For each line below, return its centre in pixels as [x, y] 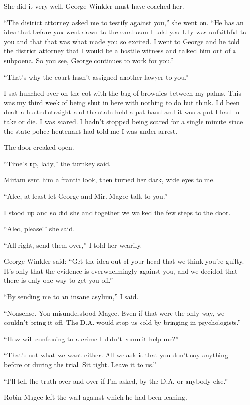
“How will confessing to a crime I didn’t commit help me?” [91, 338]
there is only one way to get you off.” [59, 280]
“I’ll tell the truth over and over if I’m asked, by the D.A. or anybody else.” [116, 381]
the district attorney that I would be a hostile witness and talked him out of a [120, 51]
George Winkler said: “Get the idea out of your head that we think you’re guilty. [124, 261]
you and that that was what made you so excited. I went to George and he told [122, 41]
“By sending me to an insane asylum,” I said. [71, 297]
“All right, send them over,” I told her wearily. [73, 245]
